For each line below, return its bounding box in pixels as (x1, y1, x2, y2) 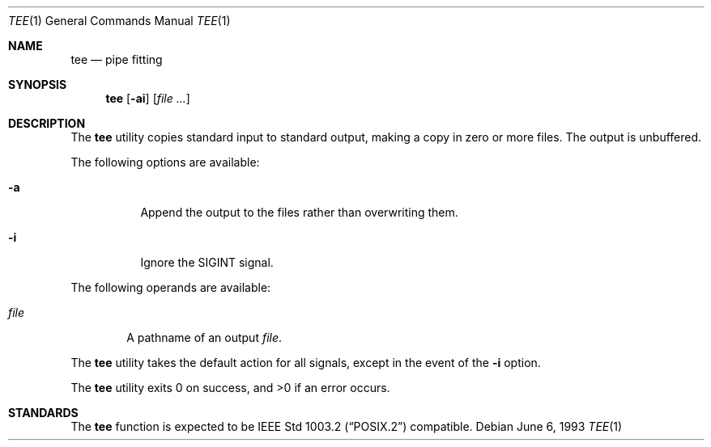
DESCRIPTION (8, 116, 86, 130)
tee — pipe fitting (70, 53, 163, 66)
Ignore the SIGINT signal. (140, 255, 274, 269)
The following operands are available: (70, 280, 271, 294)
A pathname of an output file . (126, 331, 283, 344)
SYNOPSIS (8, 78, 67, 91)
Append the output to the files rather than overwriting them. (140, 205, 458, 219)
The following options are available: (70, 155, 260, 169)
